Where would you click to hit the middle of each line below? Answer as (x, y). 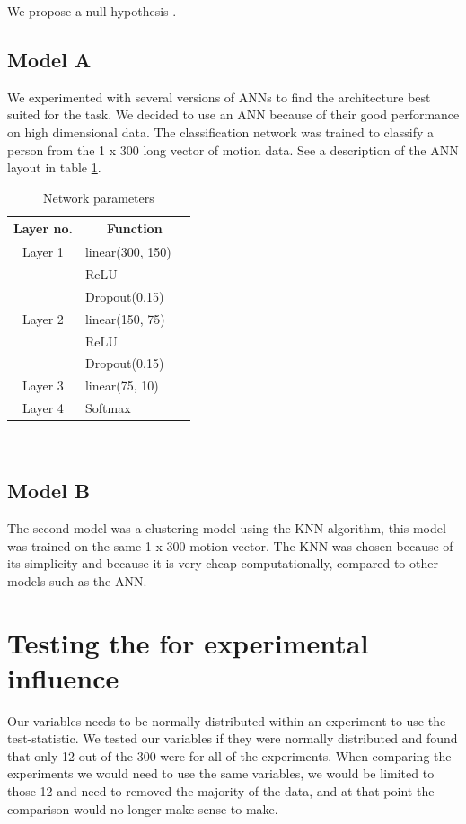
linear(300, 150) (128, 252)
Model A (49, 59)
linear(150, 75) (125, 318)
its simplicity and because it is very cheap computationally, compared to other (223, 563)
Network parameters (98, 197)
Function (135, 228)
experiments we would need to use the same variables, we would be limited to (221, 773)
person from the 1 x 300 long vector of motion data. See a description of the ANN (233, 149)
